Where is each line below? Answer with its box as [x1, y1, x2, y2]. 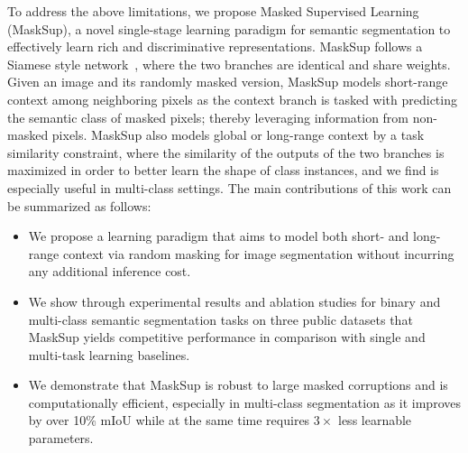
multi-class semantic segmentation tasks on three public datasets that [28, 310, 413, 328]
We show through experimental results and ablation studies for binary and [28, 291, 441, 310]
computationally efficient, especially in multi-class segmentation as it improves [28, 393, 461, 411]
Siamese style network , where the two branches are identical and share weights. [7, 54, 451, 73]
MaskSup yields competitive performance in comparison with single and [28, 328, 426, 347]
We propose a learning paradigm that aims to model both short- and [28, 226, 409, 245]
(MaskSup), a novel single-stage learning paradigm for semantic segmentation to [7, 19, 451, 38]
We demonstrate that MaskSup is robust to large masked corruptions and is [28, 375, 448, 394]
